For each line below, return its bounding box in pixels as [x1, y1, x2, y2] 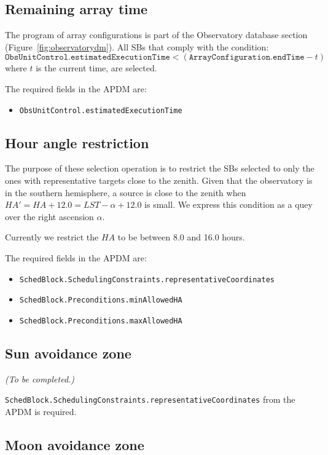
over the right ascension [5, 210, 94, 223]
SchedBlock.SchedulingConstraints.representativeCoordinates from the [5, 393, 295, 406]
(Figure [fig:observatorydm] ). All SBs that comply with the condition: [5, 40, 269, 53]
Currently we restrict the [5, 231, 99, 243]
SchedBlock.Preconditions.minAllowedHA [19, 296, 182, 305]
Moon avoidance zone [5, 435, 144, 454]
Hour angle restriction [5, 133, 149, 152]
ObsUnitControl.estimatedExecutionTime [19, 106, 182, 115]
